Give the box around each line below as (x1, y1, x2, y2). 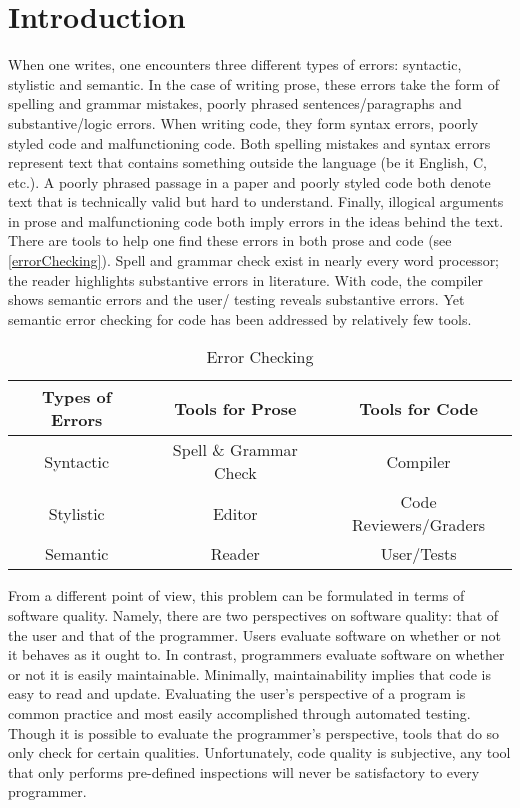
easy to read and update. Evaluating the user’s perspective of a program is (8, 683, 466, 704)
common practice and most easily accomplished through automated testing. (8, 703, 471, 723)
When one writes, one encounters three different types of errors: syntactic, (8, 54, 462, 75)
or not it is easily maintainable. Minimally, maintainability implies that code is (8, 663, 491, 684)
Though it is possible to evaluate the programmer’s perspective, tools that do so (8, 722, 500, 743)
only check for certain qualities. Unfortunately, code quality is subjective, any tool (8, 742, 511, 763)
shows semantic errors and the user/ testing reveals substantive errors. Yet (8, 289, 465, 310)
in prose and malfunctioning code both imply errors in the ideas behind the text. (8, 210, 504, 231)
